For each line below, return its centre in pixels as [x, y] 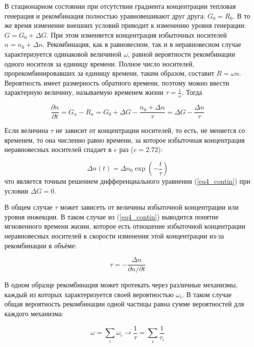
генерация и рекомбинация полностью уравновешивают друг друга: [105, 15]
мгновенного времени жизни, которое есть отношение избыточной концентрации [125, 226]
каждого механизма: [34, 314]
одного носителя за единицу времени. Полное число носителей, [100, 63]
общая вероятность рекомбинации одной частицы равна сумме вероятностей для [124, 304]
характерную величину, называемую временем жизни [84, 92]
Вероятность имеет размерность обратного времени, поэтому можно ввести [117, 82]
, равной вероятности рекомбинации [182, 54]
